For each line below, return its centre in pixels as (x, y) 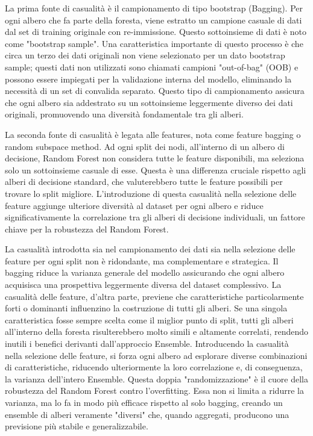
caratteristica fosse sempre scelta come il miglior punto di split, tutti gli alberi (149, 319)
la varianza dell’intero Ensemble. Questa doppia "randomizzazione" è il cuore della (156, 378)
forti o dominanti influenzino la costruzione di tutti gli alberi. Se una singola (146, 308)
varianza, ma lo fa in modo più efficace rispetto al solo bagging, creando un (144, 402)
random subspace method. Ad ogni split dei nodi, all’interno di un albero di (145, 146)
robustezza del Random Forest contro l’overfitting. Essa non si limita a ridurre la (154, 391)
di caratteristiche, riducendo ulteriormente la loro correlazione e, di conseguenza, (154, 367)
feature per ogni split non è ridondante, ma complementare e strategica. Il (142, 260)
